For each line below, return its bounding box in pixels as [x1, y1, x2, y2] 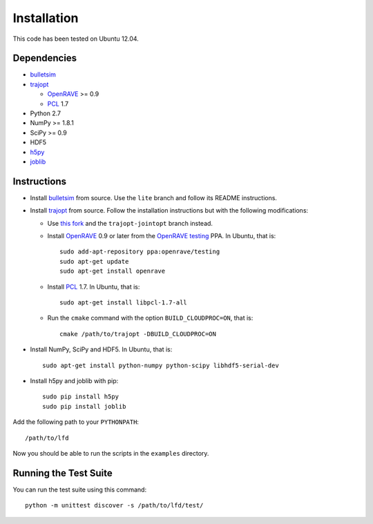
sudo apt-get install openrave [59, 267, 166, 275]
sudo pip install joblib [42, 402, 126, 410]
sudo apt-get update [59, 258, 129, 265]
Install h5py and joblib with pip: [30, 376, 119, 385]
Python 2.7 [30, 109, 61, 117]
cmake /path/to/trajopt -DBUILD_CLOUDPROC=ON [59, 330, 217, 338]
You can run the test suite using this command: [12, 485, 147, 494]
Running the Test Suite [12, 467, 113, 479]
